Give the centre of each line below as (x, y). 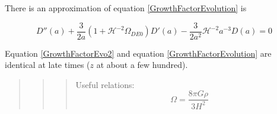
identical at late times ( (47, 65)
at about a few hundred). (142, 65)
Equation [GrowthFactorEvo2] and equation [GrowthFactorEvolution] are (138, 53)
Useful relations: (105, 84)
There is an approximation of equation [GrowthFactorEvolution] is (126, 8)
